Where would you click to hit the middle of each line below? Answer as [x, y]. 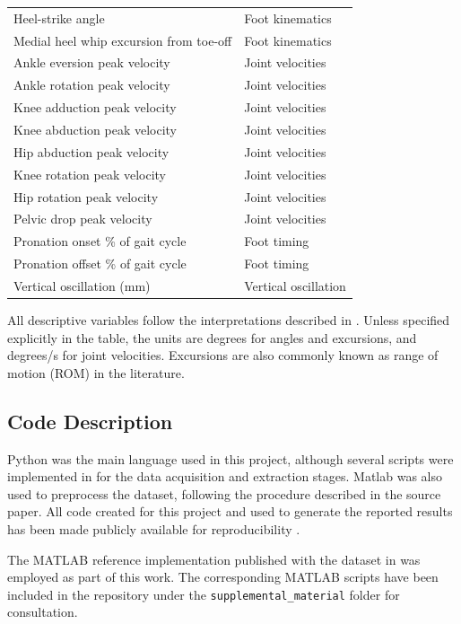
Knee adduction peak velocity [95, 107]
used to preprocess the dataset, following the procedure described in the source [224, 493]
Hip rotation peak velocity [86, 196]
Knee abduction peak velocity [96, 129]
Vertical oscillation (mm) [82, 285]
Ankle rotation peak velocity [92, 85]
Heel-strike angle [59, 18]
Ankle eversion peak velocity [92, 62]
